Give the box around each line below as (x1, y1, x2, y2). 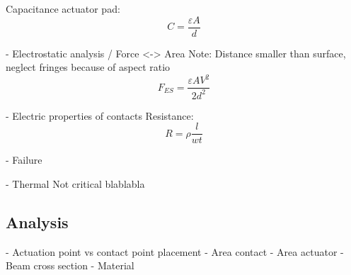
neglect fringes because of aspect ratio (6, 60, 171, 74)
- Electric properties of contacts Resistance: (6, 108, 194, 123)
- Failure (6, 152, 42, 167)
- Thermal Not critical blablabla (6, 176, 145, 191)
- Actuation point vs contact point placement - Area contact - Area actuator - (6, 244, 344, 259)
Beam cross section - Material (6, 258, 134, 273)
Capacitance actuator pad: (6, 1, 120, 16)
